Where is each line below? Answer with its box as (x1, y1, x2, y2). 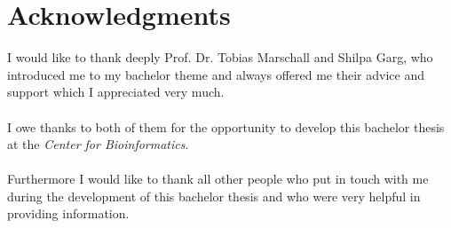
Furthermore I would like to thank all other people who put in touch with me (7, 169, 429, 188)
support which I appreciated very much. (7, 83, 225, 101)
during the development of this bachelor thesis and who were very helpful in (7, 186, 421, 205)
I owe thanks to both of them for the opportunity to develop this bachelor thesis (7, 117, 445, 136)
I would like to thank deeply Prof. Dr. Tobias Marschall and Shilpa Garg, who (7, 48, 433, 67)
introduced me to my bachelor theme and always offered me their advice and (7, 65, 424, 83)
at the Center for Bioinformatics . (7, 135, 189, 153)
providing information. (7, 204, 130, 223)
